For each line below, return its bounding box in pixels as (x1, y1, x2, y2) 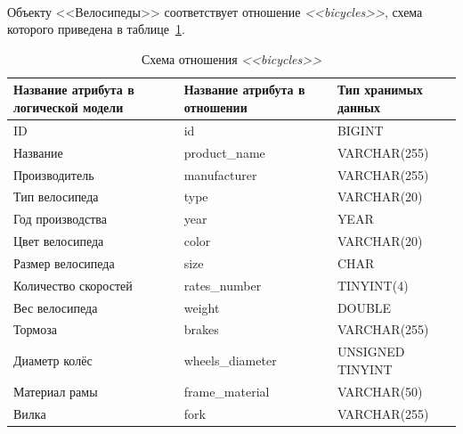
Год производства (13, 209, 107, 228)
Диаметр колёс (13, 351, 93, 370)
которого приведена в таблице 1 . (7, 20, 185, 38)
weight (183, 298, 220, 316)
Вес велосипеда (13, 298, 98, 316)
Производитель (13, 165, 94, 184)
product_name (183, 143, 265, 161)
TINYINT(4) (337, 275, 409, 294)
